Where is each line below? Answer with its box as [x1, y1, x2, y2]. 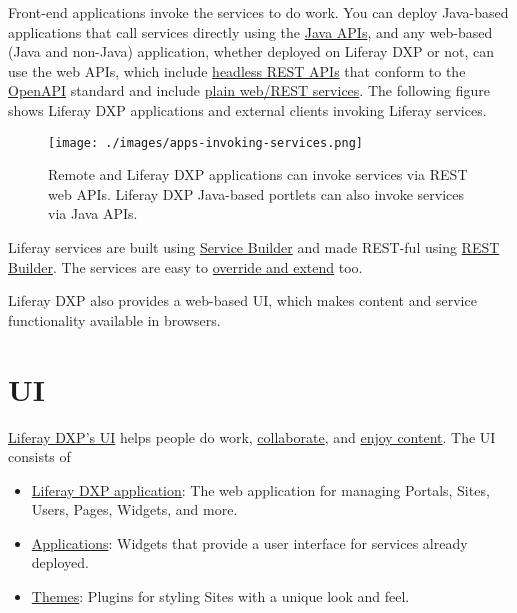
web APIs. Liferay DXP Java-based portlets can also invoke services [48, 183, 465, 204]
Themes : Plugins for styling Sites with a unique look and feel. [31, 586, 410, 607]
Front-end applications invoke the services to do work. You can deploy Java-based [8, 2, 509, 22]
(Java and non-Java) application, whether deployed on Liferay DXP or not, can [8, 41, 495, 62]
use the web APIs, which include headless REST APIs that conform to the [8, 60, 466, 81]
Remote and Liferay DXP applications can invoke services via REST [48, 164, 468, 185]
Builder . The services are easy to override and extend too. [8, 256, 363, 277]
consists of [8, 446, 71, 467]
